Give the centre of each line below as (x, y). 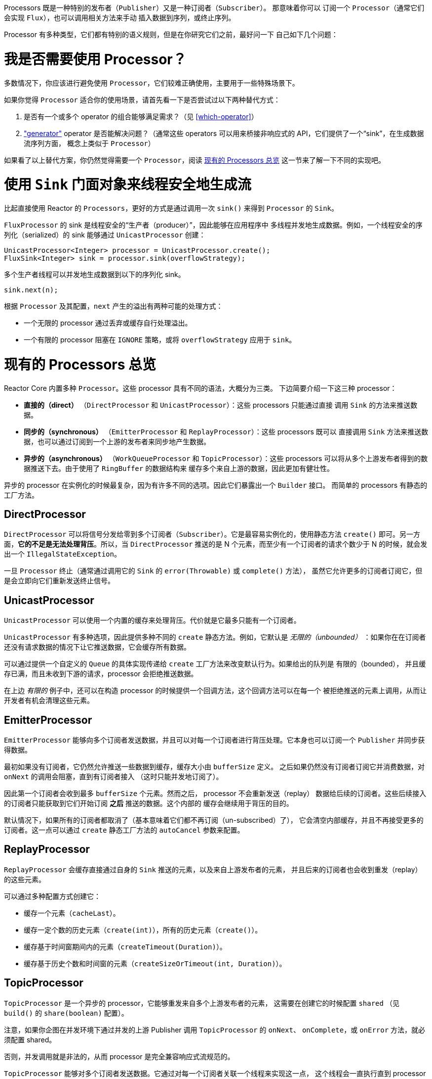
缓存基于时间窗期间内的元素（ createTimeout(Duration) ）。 (125, 946)
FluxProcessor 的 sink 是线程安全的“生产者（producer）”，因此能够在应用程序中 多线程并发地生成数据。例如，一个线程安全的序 (213, 225)
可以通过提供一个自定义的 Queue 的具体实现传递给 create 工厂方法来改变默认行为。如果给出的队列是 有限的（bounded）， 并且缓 (215, 664)
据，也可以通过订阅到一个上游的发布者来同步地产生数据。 (117, 441)
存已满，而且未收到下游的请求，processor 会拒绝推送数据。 (101, 674)
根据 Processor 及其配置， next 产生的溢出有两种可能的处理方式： (114, 306)
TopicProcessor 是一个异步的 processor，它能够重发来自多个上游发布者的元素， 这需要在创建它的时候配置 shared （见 (202, 1003)
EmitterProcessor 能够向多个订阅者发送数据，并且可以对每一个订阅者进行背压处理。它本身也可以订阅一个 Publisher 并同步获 (215, 740)
